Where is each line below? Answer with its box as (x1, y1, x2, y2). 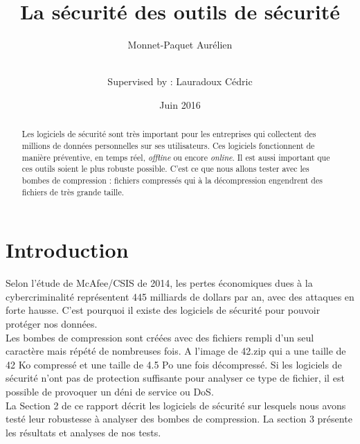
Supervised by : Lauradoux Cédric (107, 74, 253, 89)
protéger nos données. (6, 316, 98, 330)
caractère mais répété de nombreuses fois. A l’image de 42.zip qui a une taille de (6, 344, 346, 358)
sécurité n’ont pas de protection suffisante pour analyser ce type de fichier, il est (6, 371, 345, 385)
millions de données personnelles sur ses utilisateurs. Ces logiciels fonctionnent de (21, 139, 315, 151)
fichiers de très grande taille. (21, 186, 125, 197)
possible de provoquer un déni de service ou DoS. (6, 384, 214, 398)
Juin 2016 (159, 97, 201, 112)
